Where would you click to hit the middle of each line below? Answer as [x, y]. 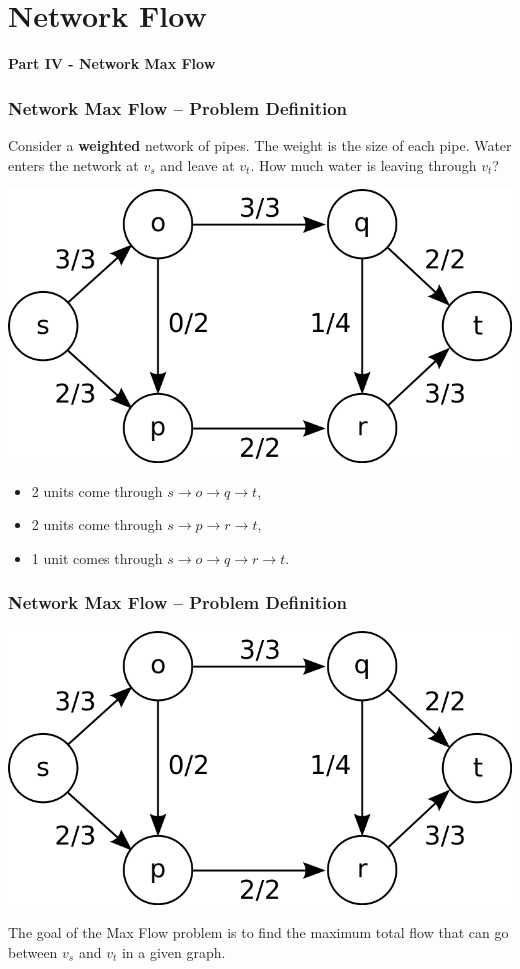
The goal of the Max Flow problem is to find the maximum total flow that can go [258, 932]
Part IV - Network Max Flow [112, 63]
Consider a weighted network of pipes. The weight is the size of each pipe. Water [260, 144]
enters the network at [73, 164]
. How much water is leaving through [363, 164]
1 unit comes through [97, 557]
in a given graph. [173, 952]
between [33, 952]
